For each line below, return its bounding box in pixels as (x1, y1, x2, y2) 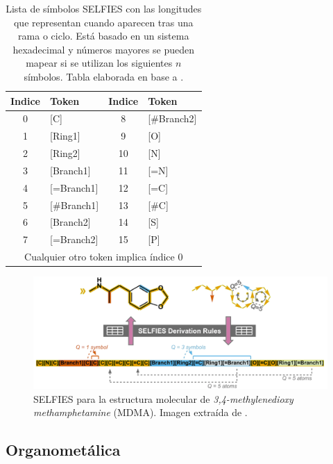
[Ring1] (50, 129, 80, 143)
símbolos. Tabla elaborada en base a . (24, 69, 184, 83)
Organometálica (6, 439, 121, 461)
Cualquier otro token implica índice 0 (24, 249, 183, 264)
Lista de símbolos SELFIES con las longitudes (6, 1, 202, 15)
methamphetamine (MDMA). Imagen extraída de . (33, 405, 248, 420)
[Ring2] (50, 146, 80, 160)
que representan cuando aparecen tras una (13, 15, 194, 29)
